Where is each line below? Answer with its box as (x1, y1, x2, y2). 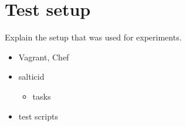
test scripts (18, 110, 58, 122)
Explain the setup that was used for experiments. (5, 31, 182, 43)
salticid (18, 70, 45, 83)
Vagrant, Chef (18, 50, 69, 63)
